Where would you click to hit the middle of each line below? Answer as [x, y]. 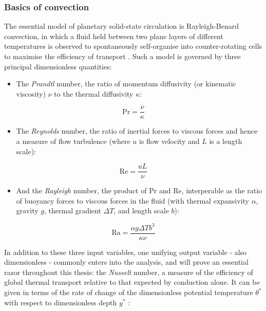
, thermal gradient [72, 211]
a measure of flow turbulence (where [73, 141]
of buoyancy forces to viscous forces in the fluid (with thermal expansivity [132, 200]
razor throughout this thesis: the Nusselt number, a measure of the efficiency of [129, 272]
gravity [27, 211]
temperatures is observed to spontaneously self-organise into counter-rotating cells [133, 46]
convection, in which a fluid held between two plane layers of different [114, 36]
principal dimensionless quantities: [58, 66]
